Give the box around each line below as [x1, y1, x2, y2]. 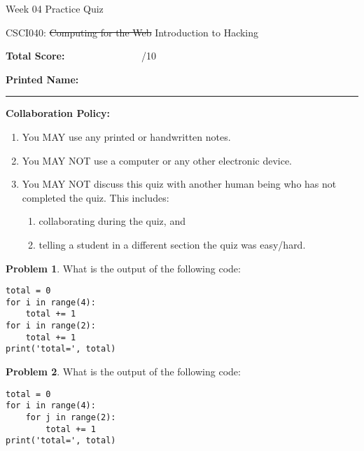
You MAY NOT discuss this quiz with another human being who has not [22, 176, 337, 191]
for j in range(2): [25, 412, 116, 422]
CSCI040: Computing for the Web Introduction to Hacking [6, 25, 259, 39]
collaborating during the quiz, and [38, 214, 185, 228]
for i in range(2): [6, 321, 96, 331]
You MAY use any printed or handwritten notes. [22, 129, 231, 144]
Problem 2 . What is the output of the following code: [6, 364, 241, 379]
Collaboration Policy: [6, 106, 111, 120]
